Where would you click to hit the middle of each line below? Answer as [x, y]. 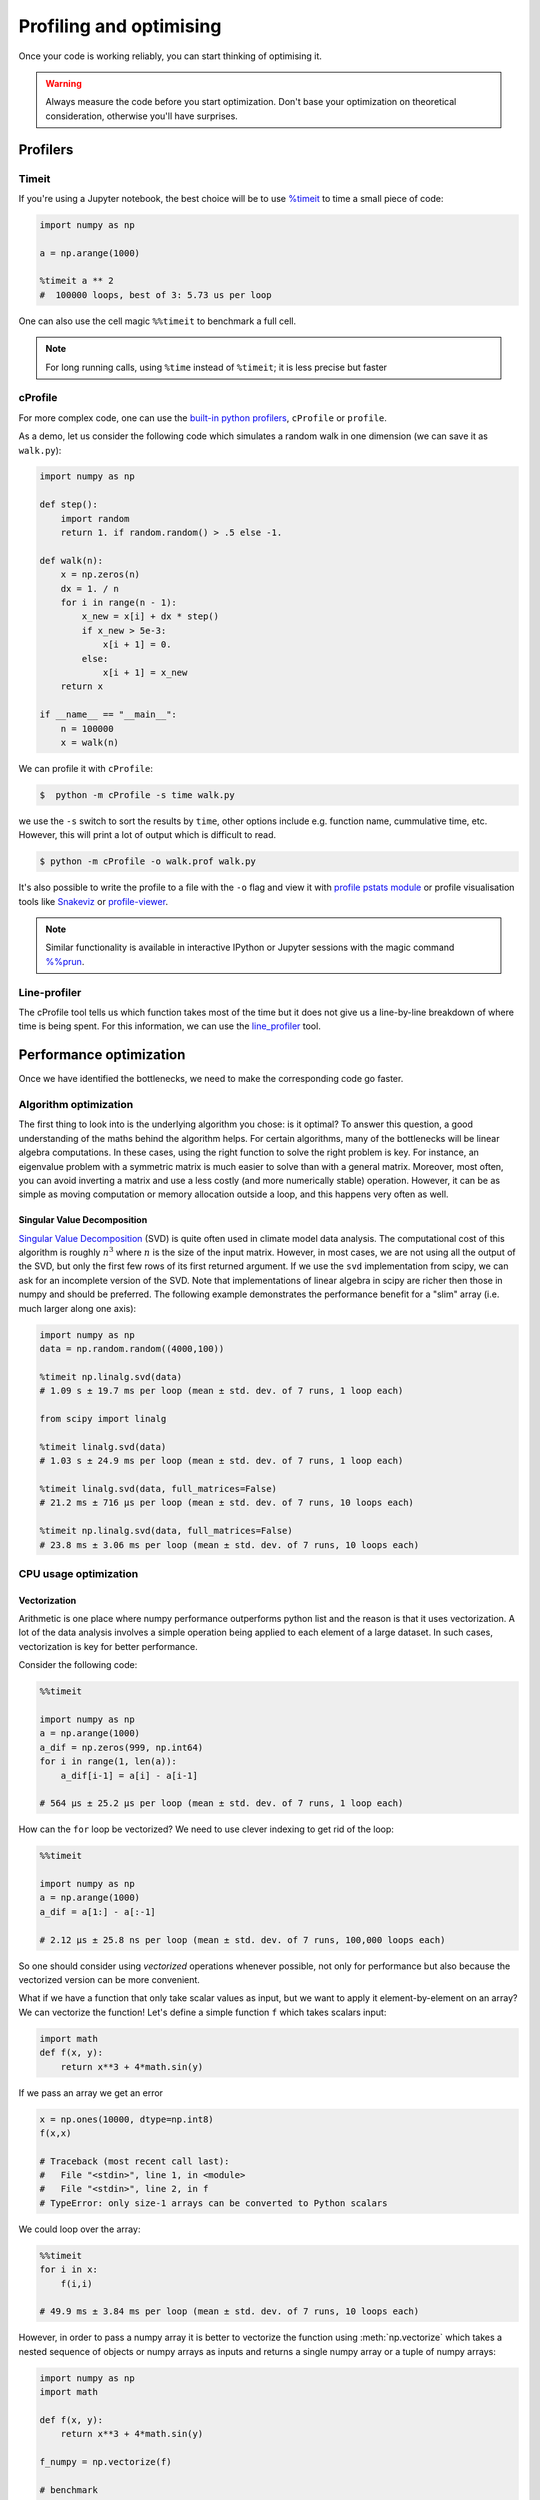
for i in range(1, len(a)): [108, 1761]
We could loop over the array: [79, 2229]
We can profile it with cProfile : [86, 768]
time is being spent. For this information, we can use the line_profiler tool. [170, 1026]
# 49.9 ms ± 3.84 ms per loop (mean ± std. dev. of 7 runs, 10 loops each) [229, 2311]
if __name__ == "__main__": [108, 714]
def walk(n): [71, 560]
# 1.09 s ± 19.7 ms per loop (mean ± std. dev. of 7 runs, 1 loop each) [221, 1391]
